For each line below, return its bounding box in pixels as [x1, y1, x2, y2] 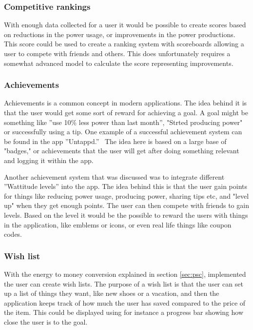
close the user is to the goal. [4, 316, 88, 327]
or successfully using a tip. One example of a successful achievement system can [4, 126, 242, 137]
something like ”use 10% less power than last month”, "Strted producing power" [4, 117, 243, 127]
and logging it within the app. [4, 155, 94, 165]
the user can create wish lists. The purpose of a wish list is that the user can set [4, 278, 243, 289]
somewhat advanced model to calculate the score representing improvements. [4, 58, 234, 68]
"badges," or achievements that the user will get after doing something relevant [4, 145, 239, 156]
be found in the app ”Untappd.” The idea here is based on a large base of [4, 136, 227, 146]
